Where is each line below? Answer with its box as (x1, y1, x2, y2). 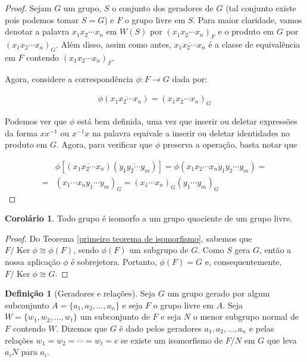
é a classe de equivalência (208, 38, 300, 50)
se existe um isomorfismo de (121, 333, 223, 346)
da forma (5, 126, 37, 139)
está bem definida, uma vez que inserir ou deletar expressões (77, 115, 297, 127)
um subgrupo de (129, 244, 189, 256)
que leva (267, 333, 297, 346)
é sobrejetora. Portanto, (71, 255, 157, 268)
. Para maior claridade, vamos (193, 13, 302, 26)
